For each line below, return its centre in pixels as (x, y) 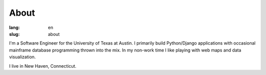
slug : (14, 34)
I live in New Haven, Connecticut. (43, 66)
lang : (15, 27)
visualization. (22, 57)
